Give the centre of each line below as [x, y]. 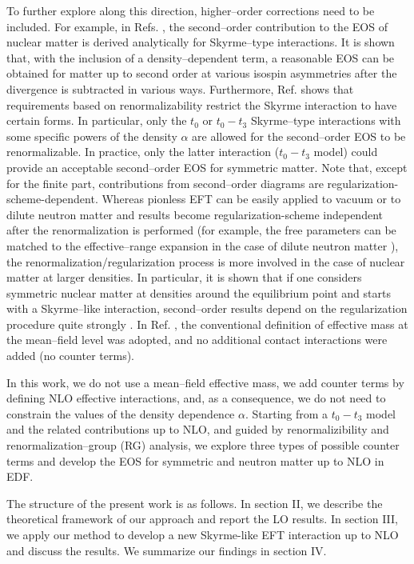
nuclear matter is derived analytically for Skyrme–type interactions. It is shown [201, 42]
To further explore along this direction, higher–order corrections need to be [191, 10]
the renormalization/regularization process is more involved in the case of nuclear [206, 261]
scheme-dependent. [52, 199]
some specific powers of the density [92, 136]
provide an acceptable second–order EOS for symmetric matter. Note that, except [207, 167]
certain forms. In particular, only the [97, 120]
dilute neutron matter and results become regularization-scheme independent [195, 214]
